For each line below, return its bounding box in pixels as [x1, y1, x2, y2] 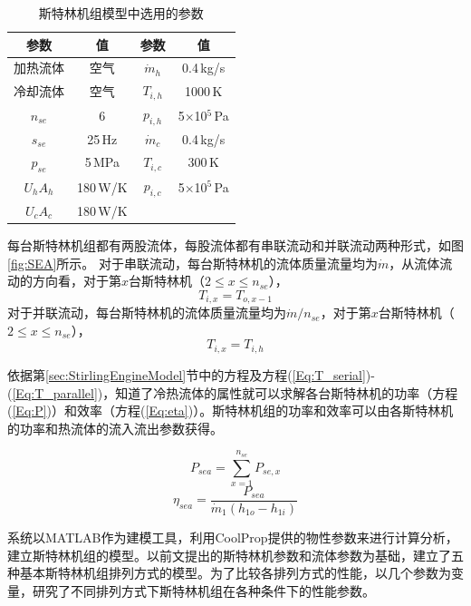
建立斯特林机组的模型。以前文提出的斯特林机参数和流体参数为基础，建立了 [7, 545, 451, 564]
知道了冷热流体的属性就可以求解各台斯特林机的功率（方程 [115, 383, 458, 402]
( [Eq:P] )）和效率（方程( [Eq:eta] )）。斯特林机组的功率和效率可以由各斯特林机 [7, 401, 454, 420]
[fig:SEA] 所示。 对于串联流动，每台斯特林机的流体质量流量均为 [7, 253, 378, 272]
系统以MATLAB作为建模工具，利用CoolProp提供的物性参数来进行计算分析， [7, 527, 458, 546]
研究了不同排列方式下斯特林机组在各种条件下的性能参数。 [32, 581, 375, 600]
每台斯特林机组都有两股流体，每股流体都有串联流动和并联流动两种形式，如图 [7, 236, 464, 255]
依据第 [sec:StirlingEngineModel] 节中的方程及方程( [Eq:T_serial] [7, 365, 366, 384]
